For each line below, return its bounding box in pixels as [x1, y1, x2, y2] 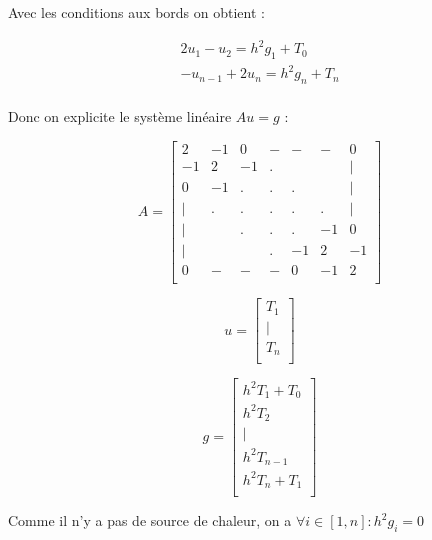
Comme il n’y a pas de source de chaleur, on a [8, 510, 292, 531]
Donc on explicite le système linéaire [8, 106, 232, 127]
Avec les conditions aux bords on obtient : [8, 2, 265, 22]
